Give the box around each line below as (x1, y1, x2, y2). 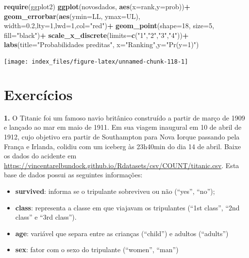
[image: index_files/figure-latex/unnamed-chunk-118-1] (4, 58, 188, 65)
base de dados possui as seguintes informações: (4, 170, 143, 180)
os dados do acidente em (4, 151, 77, 161)
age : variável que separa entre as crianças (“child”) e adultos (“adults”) (15, 228, 229, 238)
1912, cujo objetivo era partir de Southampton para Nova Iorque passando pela (4, 131, 240, 141)
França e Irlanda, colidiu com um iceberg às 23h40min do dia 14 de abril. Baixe (4, 141, 241, 151)
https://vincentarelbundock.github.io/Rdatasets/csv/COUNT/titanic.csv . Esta (4, 160, 239, 170)
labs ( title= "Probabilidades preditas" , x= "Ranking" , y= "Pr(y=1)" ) (4, 39, 199, 50)
